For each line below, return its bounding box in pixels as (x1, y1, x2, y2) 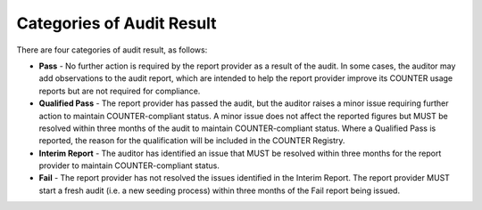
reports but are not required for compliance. (38, 85, 201, 96)
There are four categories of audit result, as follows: (16, 44, 208, 55)
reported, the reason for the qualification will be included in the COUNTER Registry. (38, 135, 345, 146)
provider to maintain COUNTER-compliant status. (38, 160, 220, 171)
